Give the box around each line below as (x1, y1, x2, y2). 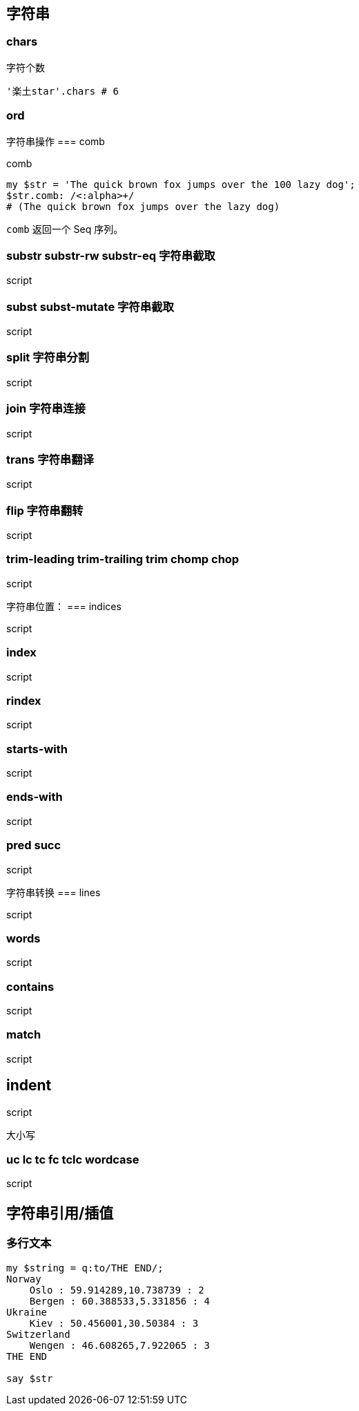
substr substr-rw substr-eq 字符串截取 (6, 248, 215, 263)
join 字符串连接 (6, 401, 86, 416)
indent (6, 1077, 52, 1095)
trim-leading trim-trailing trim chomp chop (6, 552, 240, 567)
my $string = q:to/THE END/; (6, 1262, 164, 1273)
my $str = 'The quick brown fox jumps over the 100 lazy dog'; (6, 178, 356, 190)
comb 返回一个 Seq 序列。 (6, 222, 124, 235)
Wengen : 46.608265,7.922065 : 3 (29, 1339, 211, 1351)
